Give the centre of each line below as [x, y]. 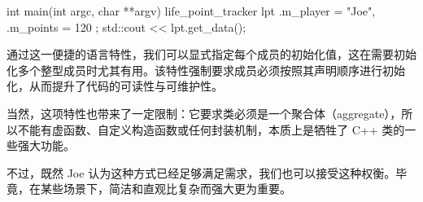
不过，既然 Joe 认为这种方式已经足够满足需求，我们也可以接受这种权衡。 [201, 172]
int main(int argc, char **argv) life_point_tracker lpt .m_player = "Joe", [191, 11]
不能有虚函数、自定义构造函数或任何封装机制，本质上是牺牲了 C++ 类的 [211, 129]
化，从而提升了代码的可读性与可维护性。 [115, 86]
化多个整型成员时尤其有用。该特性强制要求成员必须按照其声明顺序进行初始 [206, 70]
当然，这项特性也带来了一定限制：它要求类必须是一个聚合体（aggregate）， [204, 113]
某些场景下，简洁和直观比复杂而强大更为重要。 [166, 189]
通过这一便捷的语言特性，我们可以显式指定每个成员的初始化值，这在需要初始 [211, 54]
